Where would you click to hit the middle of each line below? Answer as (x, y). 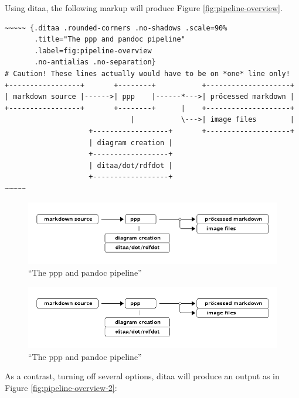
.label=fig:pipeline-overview (93, 51)
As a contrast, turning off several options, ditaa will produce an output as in (142, 376)
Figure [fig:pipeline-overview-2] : (61, 387)
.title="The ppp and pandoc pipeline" (110, 40)
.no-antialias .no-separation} (95, 62)
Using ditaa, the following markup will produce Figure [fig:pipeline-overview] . (144, 8)
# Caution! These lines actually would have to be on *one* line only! (147, 73)
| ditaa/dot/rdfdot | (131, 165)
